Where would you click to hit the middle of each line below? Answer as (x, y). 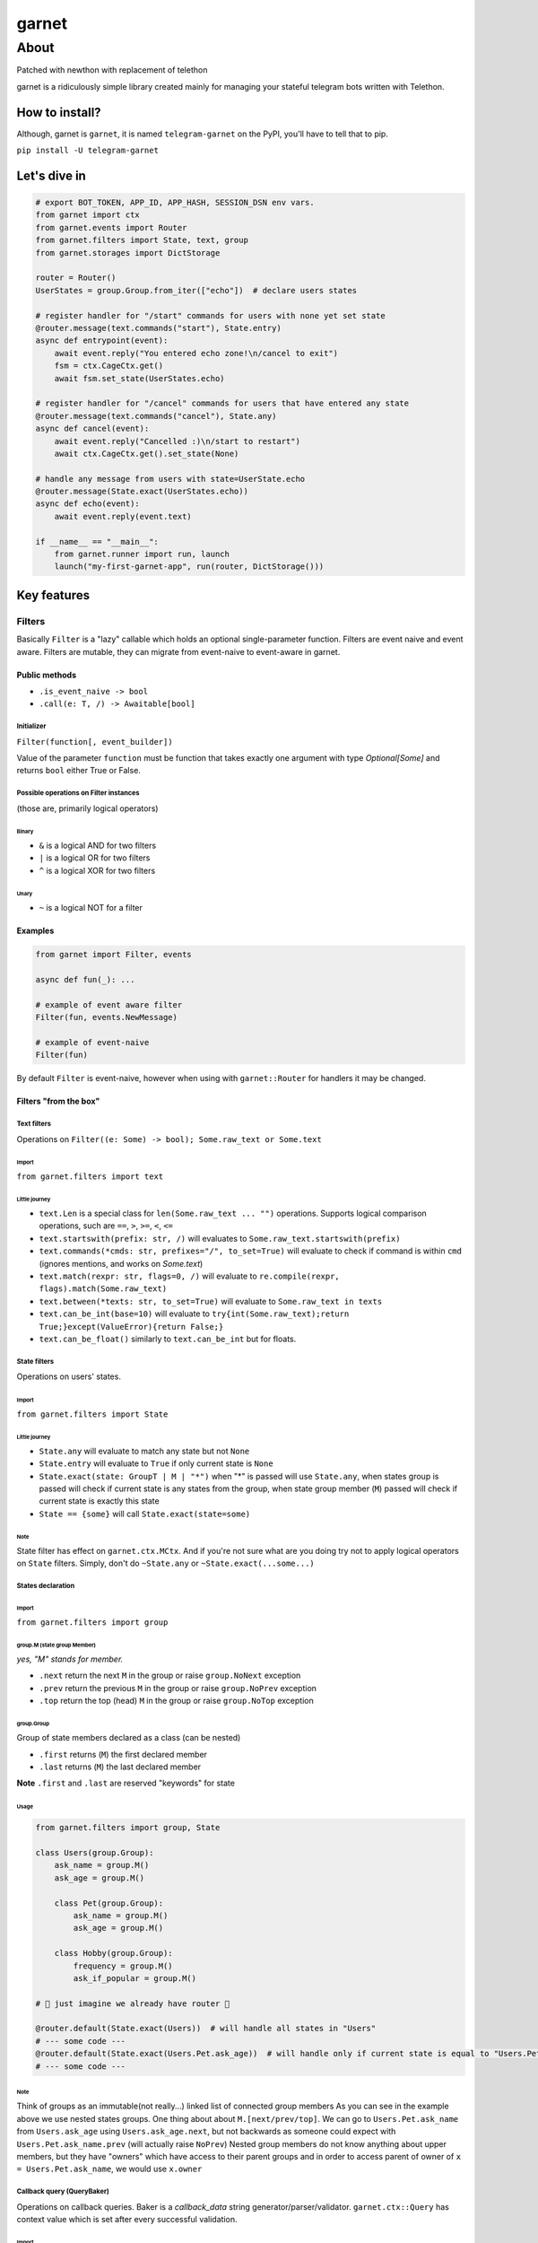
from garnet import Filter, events (113, 955)
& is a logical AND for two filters (98, 846)
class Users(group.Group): (95, 1853)
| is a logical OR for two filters (95, 858)
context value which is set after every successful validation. (127, 2220)
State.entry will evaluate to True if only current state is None (156, 1463)
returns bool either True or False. (78, 771)
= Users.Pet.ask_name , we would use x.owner (109, 2169)
